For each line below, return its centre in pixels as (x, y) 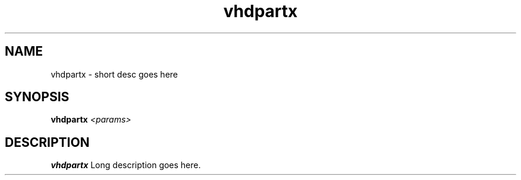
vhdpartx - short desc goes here (114, 74)
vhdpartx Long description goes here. (126, 165)
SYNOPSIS (37, 97)
